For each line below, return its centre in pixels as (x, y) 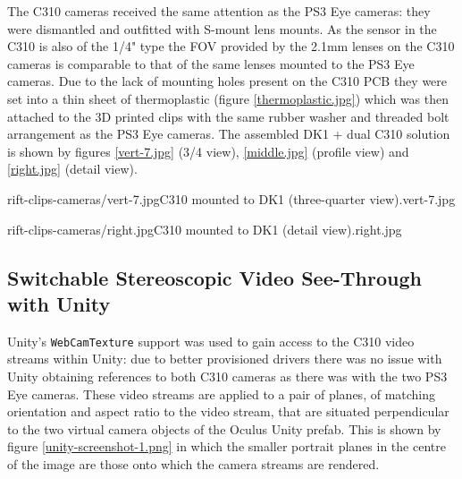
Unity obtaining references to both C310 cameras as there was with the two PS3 (227, 376)
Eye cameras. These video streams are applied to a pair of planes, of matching (222, 393)
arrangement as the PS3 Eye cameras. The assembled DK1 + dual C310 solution (229, 134)
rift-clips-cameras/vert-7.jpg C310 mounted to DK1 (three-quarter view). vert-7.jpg (231, 198)
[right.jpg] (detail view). (72, 169)
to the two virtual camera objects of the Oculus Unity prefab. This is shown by (224, 428)
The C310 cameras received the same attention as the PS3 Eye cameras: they (219, 11)
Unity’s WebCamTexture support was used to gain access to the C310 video (211, 341)
